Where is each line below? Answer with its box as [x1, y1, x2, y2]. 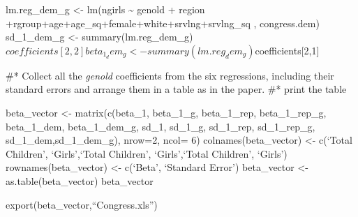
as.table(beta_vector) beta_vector [6, 173, 154, 188]
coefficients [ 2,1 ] [255, 43, 320, 57]
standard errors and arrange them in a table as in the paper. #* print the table [6, 82, 347, 96]
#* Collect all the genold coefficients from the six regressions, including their [6, 68, 334, 82]
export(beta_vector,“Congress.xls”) [6, 197, 158, 211]
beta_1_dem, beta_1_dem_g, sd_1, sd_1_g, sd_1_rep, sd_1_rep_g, [6, 119, 315, 133]
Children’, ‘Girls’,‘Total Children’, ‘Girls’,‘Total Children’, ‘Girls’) [6, 146, 288, 160]
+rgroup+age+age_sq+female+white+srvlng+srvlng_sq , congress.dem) [6, 15, 320, 30]
